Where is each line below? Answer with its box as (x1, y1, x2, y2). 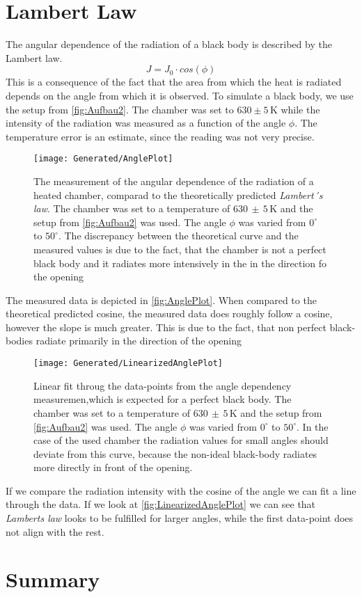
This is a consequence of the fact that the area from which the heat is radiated (6, 74, 342, 89)
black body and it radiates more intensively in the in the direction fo (33, 255, 327, 270)
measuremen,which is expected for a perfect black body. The (33, 392, 292, 406)
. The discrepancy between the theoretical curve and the (58, 228, 299, 243)
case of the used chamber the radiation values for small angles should (33, 433, 329, 447)
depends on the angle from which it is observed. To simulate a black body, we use (6, 88, 354, 102)
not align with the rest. (6, 524, 104, 539)
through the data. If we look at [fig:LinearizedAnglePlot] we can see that (6, 497, 316, 511)
